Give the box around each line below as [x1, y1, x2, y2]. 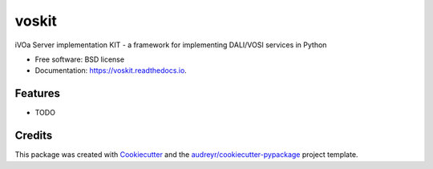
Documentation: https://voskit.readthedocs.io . [34, 66, 188, 75]
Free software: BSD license [34, 54, 124, 64]
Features [14, 87, 60, 100]
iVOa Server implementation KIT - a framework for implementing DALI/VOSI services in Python [14, 40, 327, 50]
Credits [14, 129, 53, 143]
